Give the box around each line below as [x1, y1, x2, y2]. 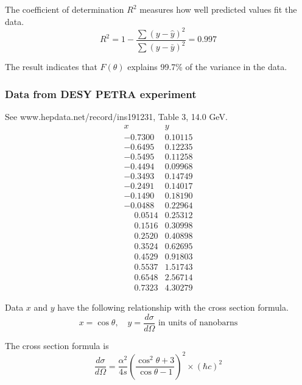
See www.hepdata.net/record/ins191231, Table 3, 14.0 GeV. [5, 110, 228, 122]
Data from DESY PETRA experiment [5, 86, 197, 101]
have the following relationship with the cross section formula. [57, 301, 289, 314]
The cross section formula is [5, 339, 109, 351]
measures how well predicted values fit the [139, 3, 297, 15]
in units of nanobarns [158, 319, 238, 328]
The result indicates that [5, 60, 97, 73]
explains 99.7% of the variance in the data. [127, 60, 287, 73]
